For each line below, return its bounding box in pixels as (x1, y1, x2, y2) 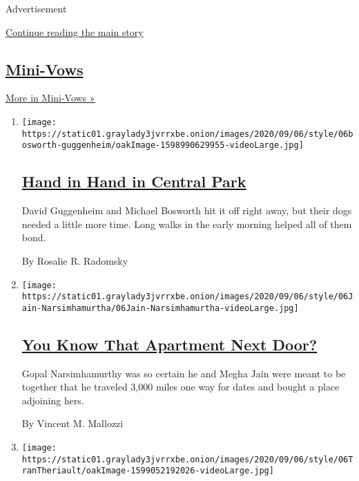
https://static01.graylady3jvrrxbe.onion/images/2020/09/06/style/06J (21, 292, 353, 302)
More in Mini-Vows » (6, 91, 95, 105)
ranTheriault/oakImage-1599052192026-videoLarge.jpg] (21, 466, 274, 476)
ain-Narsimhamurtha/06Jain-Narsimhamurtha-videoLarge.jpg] (21, 303, 299, 313)
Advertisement (6, 1, 67, 15)
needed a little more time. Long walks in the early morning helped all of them (21, 216, 352, 231)
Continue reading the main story (6, 24, 144, 39)
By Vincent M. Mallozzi (21, 416, 124, 431)
